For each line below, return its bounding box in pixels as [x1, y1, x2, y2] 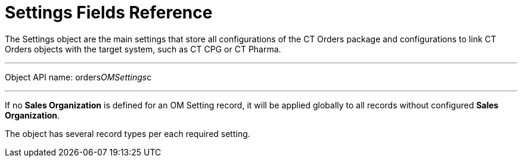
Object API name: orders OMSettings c [5, 71, 152, 82]
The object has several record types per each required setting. [5, 128, 250, 139]
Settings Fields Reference [5, 2, 213, 23]
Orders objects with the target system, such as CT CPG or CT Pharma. [5, 43, 281, 54]
